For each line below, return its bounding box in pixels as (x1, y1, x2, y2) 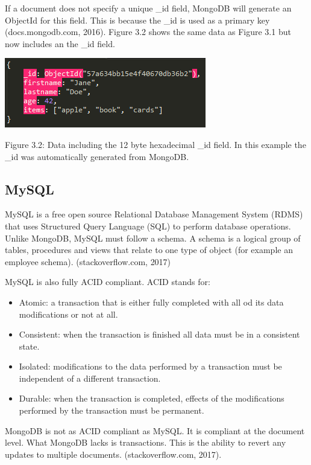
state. (19, 339, 40, 352)
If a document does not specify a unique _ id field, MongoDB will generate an (5, 2, 292, 14)
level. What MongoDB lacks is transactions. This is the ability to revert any (5, 436, 286, 449)
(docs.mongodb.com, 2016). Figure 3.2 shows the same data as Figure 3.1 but (5, 25, 291, 38)
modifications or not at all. (19, 307, 118, 320)
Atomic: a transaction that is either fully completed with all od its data (19, 295, 284, 308)
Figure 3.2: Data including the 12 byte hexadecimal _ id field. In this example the (5, 138, 306, 150)
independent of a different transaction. (19, 371, 161, 384)
